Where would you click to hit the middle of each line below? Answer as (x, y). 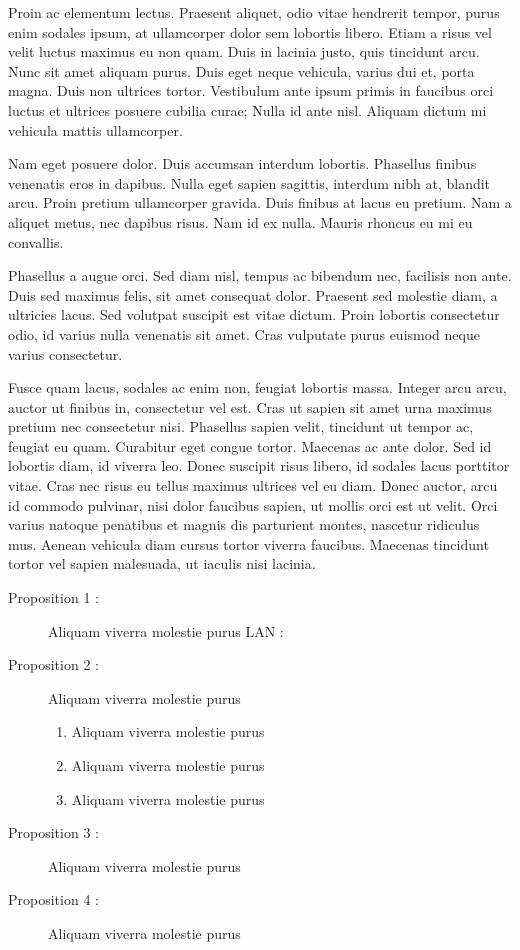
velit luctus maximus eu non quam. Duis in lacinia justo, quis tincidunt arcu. (244, 51)
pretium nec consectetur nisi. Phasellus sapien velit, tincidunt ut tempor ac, (241, 426)
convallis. (36, 241)
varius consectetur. (65, 353)
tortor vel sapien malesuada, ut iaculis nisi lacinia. (162, 563)
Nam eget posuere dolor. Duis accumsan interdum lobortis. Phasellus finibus (242, 163)
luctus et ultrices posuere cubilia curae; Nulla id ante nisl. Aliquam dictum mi (247, 109)
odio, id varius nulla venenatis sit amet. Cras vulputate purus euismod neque (244, 333)
